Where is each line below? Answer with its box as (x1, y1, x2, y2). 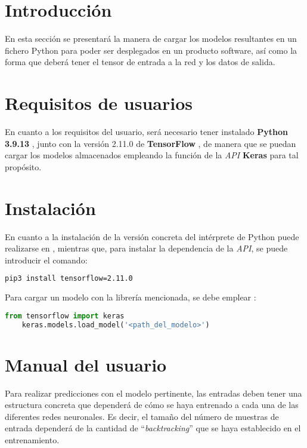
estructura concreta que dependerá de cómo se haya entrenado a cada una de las (5, 398, 299, 411)
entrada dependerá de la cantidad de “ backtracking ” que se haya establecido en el (5, 422, 301, 434)
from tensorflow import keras (5, 311, 125, 320)
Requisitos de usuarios (5, 91, 193, 115)
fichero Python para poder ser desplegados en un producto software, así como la (5, 44, 297, 56)
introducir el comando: (5, 253, 88, 266)
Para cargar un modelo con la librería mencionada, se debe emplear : (5, 291, 256, 303)
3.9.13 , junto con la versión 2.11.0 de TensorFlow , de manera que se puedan (5, 137, 296, 149)
